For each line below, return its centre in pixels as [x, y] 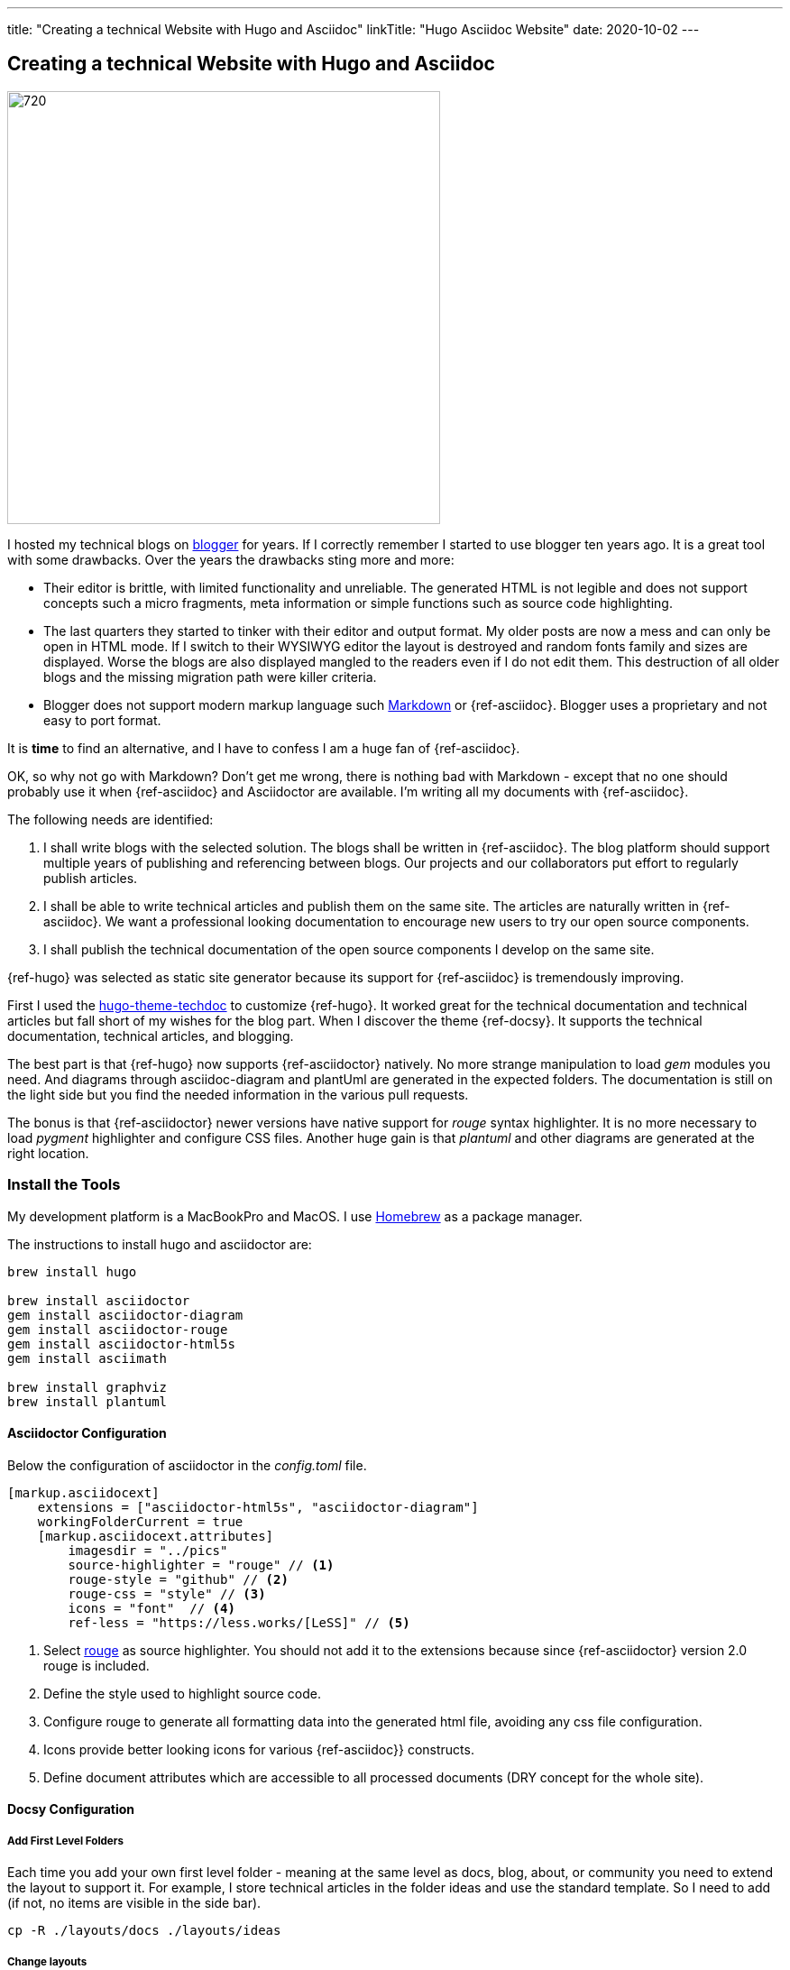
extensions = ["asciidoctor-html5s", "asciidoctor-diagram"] [258, 1507]
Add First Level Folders [66, 1841]
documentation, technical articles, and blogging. [151, 1036]
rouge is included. [96, 1665]
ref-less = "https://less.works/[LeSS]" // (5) [239, 1622]
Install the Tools [64, 1185]
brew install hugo [72, 1271]
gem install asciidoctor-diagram [125, 1315]
